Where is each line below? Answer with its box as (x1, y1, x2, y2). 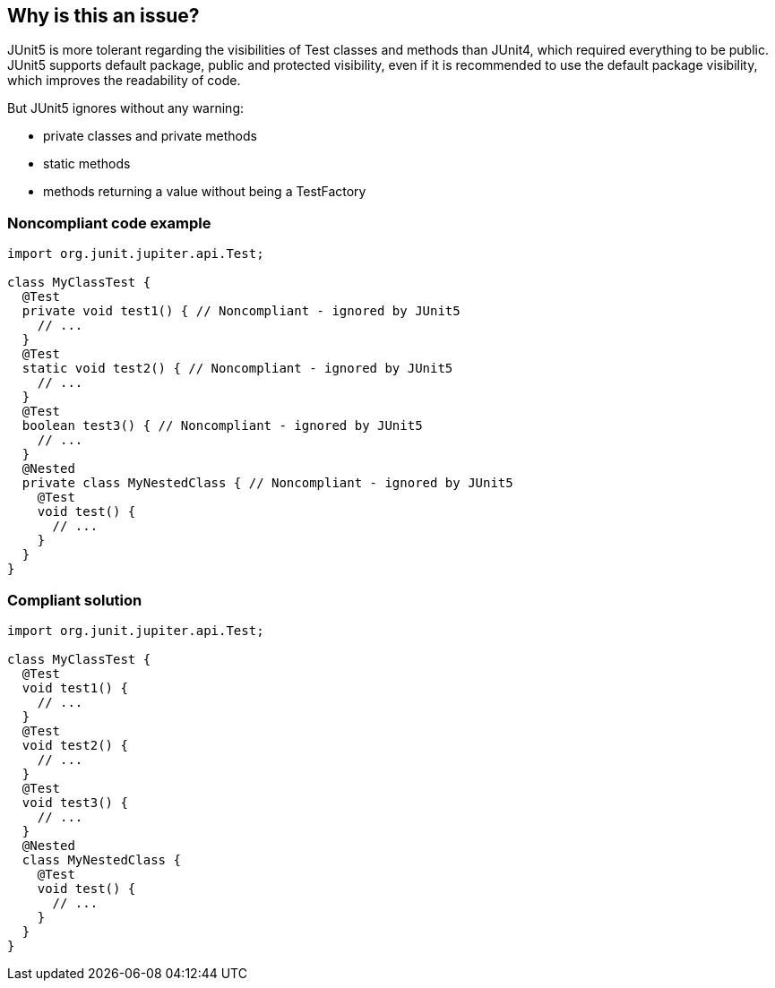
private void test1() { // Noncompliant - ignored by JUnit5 (22, 304, 461, 319)
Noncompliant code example (7, 213, 211, 232)
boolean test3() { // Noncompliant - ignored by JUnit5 (22, 418, 423, 434)
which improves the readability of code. (7, 73, 241, 89)
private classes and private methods (43, 128, 257, 144)
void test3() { (22, 795, 128, 810)
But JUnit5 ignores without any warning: (7, 100, 245, 116)
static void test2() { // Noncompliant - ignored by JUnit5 (22, 361, 453, 376)
